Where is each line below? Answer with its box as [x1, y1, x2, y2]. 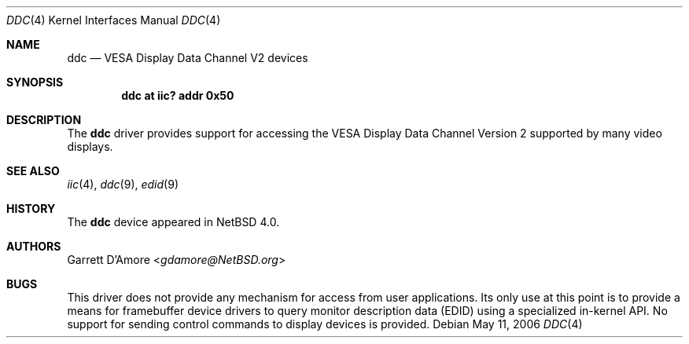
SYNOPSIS [6, 75, 64, 89]
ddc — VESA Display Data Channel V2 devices [67, 51, 308, 64]
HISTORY [6, 202, 56, 215]
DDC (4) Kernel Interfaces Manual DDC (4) [6, 13, 221, 27]
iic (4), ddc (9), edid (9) [67, 177, 179, 191]
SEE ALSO [6, 164, 60, 177]
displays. [67, 140, 113, 153]
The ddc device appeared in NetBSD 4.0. [67, 215, 280, 229]
